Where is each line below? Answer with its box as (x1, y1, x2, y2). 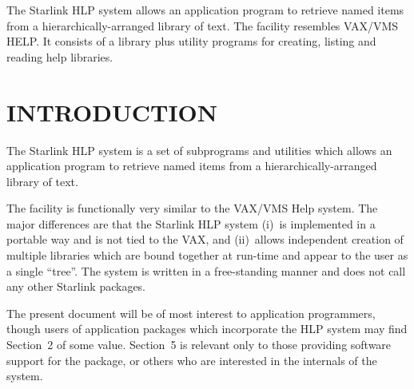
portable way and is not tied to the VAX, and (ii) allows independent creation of (6, 231, 404, 248)
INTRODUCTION (6, 95, 218, 128)
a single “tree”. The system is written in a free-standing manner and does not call (6, 262, 406, 279)
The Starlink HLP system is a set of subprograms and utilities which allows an (6, 141, 392, 158)
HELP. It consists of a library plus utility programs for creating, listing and (6, 33, 376, 50)
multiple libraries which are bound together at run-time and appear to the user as (6, 247, 408, 264)
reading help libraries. (6, 48, 113, 65)
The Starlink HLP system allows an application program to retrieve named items (6, 2, 404, 18)
